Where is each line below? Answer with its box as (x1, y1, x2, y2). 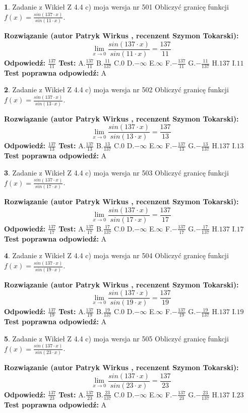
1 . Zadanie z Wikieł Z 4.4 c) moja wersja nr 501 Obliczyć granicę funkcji (4, 2, 229, 12)
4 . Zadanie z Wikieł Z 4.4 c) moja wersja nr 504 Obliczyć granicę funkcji (4, 250, 229, 261)
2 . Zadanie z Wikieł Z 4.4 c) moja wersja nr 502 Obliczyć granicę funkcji (4, 84, 229, 95)
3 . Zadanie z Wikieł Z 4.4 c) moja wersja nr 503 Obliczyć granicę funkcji (4, 167, 229, 178)
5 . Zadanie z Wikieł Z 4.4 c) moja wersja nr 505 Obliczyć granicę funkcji (4, 333, 229, 343)
